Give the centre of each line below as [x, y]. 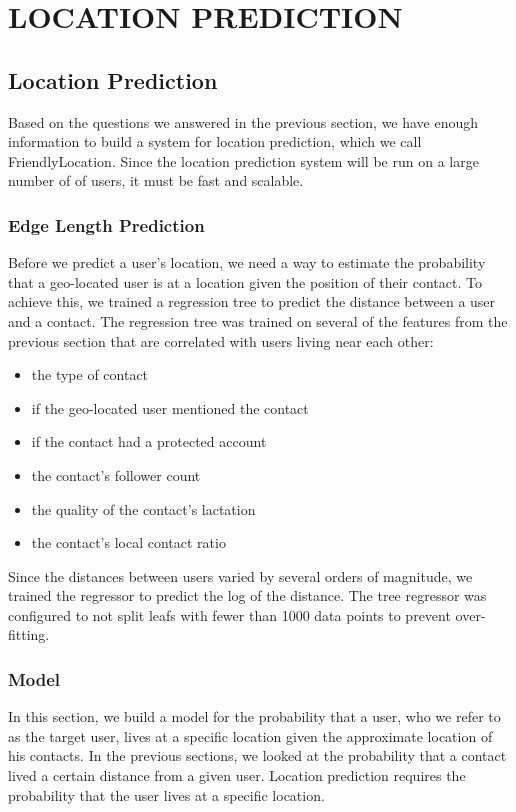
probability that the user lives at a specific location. [166, 794]
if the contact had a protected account [149, 441]
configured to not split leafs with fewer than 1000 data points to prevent [229, 614]
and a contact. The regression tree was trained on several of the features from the [258, 320]
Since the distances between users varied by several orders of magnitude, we [240, 575]
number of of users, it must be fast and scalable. [156, 180]
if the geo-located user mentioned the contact [170, 407]
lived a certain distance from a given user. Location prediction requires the [237, 775]
